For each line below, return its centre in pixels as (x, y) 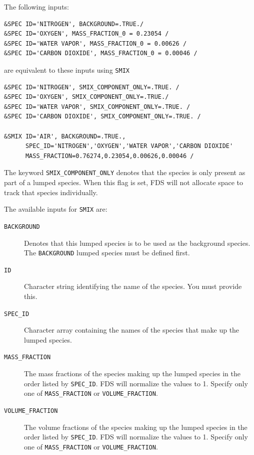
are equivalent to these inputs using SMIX (67, 69)
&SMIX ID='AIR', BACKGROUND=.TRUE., (65, 136)
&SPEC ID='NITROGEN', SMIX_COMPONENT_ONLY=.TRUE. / (92, 87)
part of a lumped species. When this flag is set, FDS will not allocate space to (124, 182)
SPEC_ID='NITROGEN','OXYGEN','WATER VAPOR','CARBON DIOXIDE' (129, 146)
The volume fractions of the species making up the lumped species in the (136, 427)
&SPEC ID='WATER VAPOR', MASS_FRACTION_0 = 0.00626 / (95, 43)
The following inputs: (36, 7)
